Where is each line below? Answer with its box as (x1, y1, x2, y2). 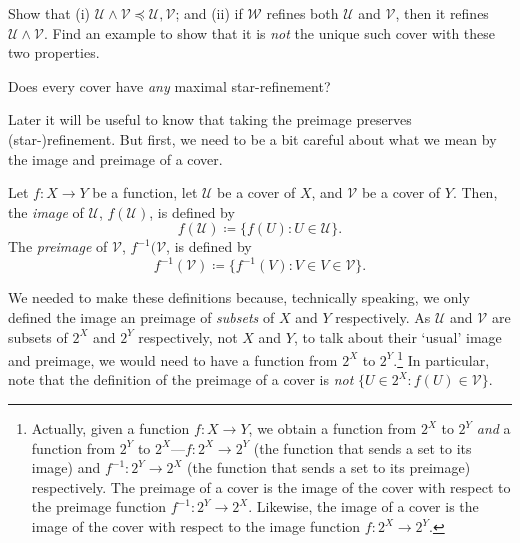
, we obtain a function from (248, 418, 417, 439)
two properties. (8, 42, 100, 63)
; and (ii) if (175, 3, 243, 23)
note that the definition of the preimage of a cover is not (8, 369, 354, 390)
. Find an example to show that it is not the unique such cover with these (43, 22, 496, 43)
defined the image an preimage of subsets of (8, 307, 275, 328)
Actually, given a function (31, 418, 190, 439)
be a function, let (92, 182, 198, 203)
